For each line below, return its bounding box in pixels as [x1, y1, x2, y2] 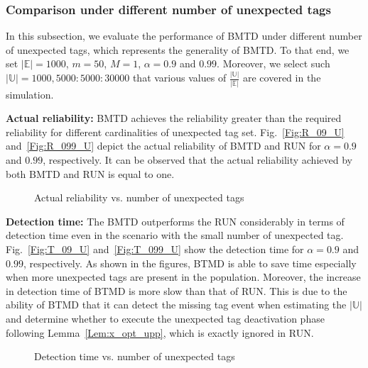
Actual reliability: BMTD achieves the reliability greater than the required [6, 111, 342, 126]
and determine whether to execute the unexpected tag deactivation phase [6, 311, 325, 325]
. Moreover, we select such [217, 56, 330, 71]
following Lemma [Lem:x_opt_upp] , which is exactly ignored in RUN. [6, 325, 314, 340]
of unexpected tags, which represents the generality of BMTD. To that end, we [6, 42, 350, 57]
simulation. [6, 87, 54, 101]
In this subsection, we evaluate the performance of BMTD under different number [6, 28, 362, 43]
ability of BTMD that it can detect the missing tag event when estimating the [6, 297, 347, 312]
